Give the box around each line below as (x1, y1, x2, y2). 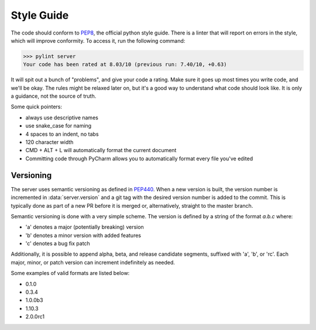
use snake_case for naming (25, 122, 92, 129)
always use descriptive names (25, 114, 99, 121)
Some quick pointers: (11, 103, 63, 111)
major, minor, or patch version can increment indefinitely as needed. (11, 259, 176, 266)
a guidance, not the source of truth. (11, 92, 97, 99)
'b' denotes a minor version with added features (25, 232, 142, 239)
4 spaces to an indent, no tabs (25, 130, 99, 137)
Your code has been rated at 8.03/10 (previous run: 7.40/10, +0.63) (23, 61, 227, 68)
